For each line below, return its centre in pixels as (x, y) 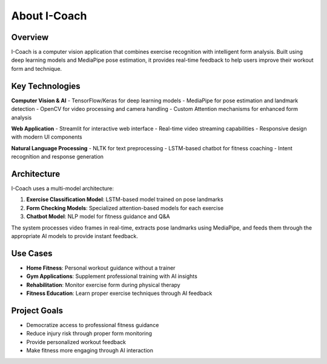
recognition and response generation (58, 157)
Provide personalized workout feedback (76, 342)
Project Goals (37, 310)
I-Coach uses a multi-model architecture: (63, 188)
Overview (30, 37)
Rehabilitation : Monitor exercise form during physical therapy (104, 285)
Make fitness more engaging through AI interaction (90, 351)
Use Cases (32, 253)
